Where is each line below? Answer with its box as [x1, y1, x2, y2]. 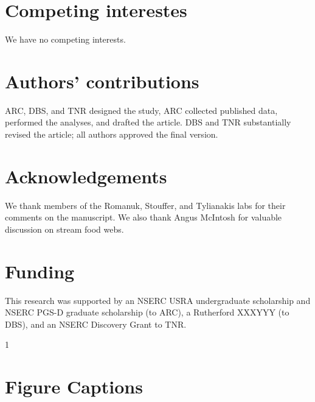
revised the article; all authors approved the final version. [5, 128, 218, 141]
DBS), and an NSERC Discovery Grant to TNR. [5, 317, 187, 330]
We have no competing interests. [5, 33, 126, 46]
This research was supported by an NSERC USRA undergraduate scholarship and [5, 294, 311, 306]
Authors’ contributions [5, 68, 199, 93]
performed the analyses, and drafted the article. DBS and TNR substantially [5, 116, 291, 129]
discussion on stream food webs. [5, 222, 124, 235]
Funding [5, 258, 75, 283]
